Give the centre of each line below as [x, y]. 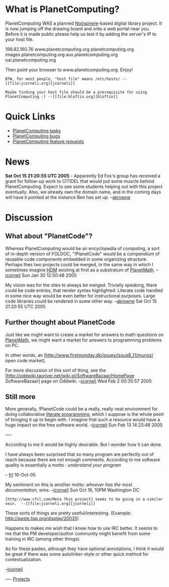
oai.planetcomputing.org [31, 60]
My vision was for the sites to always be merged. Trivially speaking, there [81, 285]
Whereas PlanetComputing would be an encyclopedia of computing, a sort [82, 248]
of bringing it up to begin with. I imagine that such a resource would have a [83, 420]
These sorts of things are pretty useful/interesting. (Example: [68, 513]
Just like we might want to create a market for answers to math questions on [84, 334]
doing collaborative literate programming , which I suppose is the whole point [84, 414]
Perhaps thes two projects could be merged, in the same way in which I [79, 264]
